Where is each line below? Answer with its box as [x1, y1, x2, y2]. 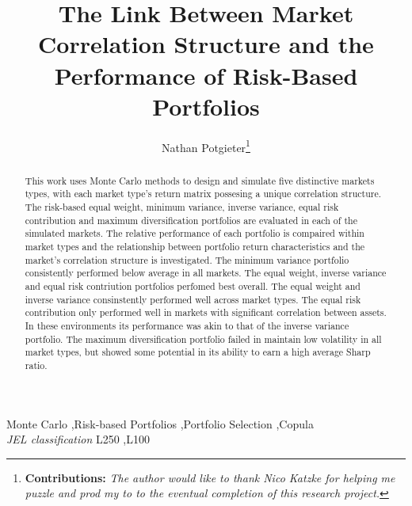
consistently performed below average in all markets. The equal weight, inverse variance [25, 266, 387, 280]
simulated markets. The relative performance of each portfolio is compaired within [25, 226, 364, 240]
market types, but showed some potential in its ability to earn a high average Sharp [25, 345, 371, 359]
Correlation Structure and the [38, 28, 374, 60]
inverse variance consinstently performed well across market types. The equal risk [25, 292, 361, 306]
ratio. [25, 358, 48, 371]
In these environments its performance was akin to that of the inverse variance [25, 318, 349, 332]
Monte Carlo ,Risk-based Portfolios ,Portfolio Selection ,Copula [6, 415, 314, 432]
